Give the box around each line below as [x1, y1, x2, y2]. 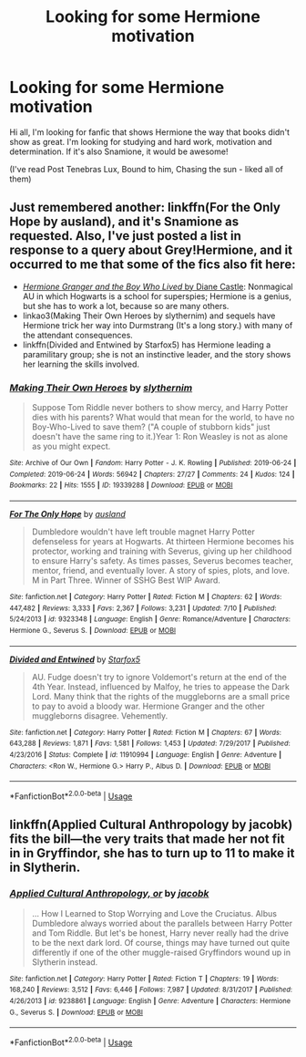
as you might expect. [31, 440, 111, 452]
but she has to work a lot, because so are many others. [22, 300, 229, 311]
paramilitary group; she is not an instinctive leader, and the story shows [22, 348, 291, 359]
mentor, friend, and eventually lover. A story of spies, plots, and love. [31, 565, 290, 576]
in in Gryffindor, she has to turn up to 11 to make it [9, 845, 295, 861]
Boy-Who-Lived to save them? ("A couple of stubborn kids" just [31, 421, 270, 432]
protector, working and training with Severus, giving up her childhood [31, 545, 292, 557]
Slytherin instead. [31, 956, 98, 968]
